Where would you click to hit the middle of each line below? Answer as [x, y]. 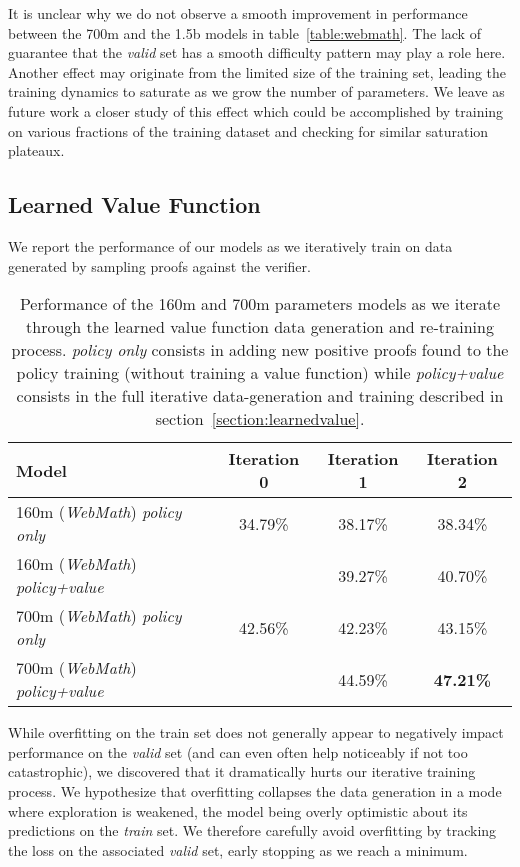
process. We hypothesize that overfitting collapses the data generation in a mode [255, 790]
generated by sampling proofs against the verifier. [159, 265]
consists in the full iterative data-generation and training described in [260, 396]
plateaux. [36, 150]
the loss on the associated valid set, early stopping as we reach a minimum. [238, 849]
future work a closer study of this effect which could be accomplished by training [256, 110]
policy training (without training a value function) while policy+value [260, 373]
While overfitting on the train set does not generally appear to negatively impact [256, 732]
